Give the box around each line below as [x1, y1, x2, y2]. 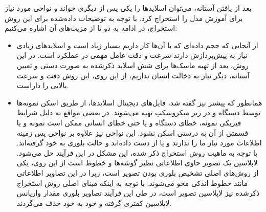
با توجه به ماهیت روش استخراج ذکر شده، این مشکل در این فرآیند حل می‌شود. [16, 147, 258, 158]
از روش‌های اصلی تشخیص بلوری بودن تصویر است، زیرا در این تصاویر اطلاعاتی [16, 167, 259, 178]
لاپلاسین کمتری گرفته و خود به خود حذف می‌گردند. [16, 197, 172, 208]
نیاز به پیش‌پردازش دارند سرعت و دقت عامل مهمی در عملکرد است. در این [16, 50, 248, 60]
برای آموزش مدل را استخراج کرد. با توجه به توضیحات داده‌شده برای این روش [5, 12, 243, 23]
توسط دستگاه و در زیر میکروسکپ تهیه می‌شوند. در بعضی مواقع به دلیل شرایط [16, 107, 261, 118]
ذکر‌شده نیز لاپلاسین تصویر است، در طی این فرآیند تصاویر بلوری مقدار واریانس [16, 187, 260, 198]
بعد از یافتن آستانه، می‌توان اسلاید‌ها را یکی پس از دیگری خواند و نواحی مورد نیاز [5, 3, 252, 13]
